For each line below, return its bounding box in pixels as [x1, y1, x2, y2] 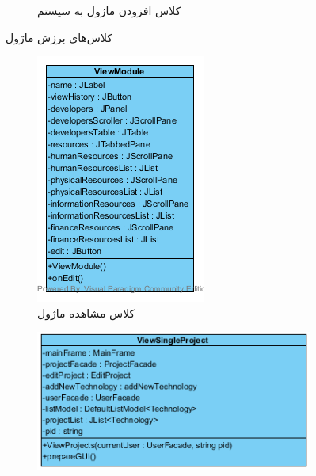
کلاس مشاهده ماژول [37, 304, 135, 321]
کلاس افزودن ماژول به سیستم [37, 2, 181, 18]
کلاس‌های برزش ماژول [6, 29, 112, 45]
